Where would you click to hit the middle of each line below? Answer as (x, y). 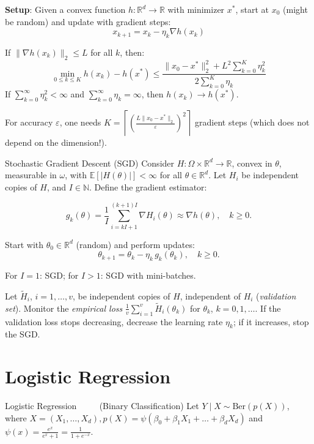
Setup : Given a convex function (65, 9)
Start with (24, 244)
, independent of (210, 295)
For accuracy (29, 122)
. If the (268, 308)
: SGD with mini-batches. (148, 275)
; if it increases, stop (271, 321)
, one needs (80, 122)
